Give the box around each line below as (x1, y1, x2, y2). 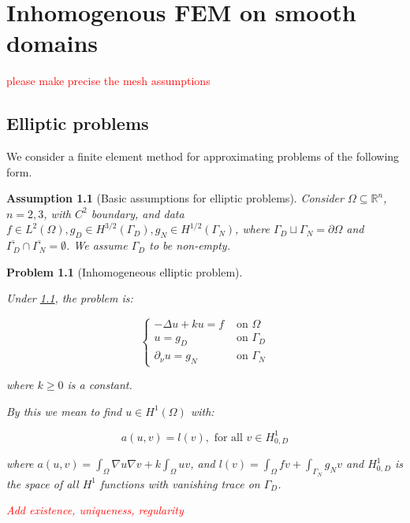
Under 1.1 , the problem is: (6, 290, 133, 306)
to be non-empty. (149, 237, 230, 254)
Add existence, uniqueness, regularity (6, 502, 184, 518)
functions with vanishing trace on (99, 475, 260, 491)
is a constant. (67, 376, 132, 393)
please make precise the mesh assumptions (6, 72, 211, 89)
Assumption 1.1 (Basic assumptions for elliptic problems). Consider (6, 190, 344, 206)
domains (6, 27, 99, 59)
